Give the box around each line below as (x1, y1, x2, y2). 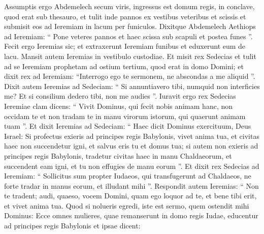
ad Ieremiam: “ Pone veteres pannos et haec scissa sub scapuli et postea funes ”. (4, 31, 253, 41)
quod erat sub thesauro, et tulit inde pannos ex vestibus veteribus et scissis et (4, 11, 246, 21)
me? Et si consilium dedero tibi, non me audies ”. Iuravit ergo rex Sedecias (4, 91, 236, 101)
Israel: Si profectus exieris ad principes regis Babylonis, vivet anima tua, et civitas (4, 130, 259, 141)
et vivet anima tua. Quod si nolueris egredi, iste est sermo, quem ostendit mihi (4, 200, 249, 211)
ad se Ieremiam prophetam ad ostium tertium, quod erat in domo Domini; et (4, 61, 244, 71)
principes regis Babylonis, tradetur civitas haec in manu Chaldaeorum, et (4, 150, 232, 161)
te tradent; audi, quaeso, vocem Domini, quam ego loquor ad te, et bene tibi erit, (4, 190, 257, 201)
